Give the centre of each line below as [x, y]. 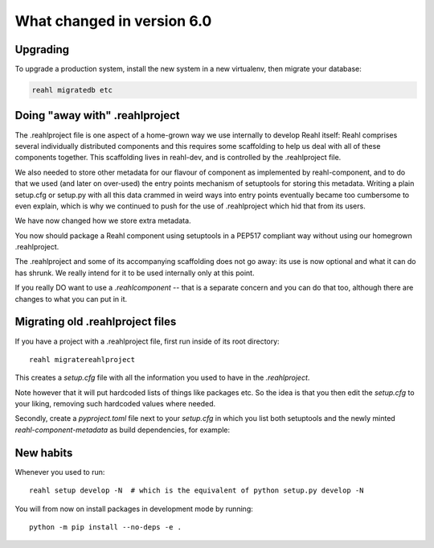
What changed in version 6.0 [113, 21]
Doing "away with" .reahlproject [97, 115]
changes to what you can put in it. [71, 299]
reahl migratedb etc [72, 90]
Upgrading [42, 49]
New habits [44, 453]
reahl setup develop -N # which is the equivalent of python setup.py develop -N [197, 490]
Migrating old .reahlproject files [96, 322]
